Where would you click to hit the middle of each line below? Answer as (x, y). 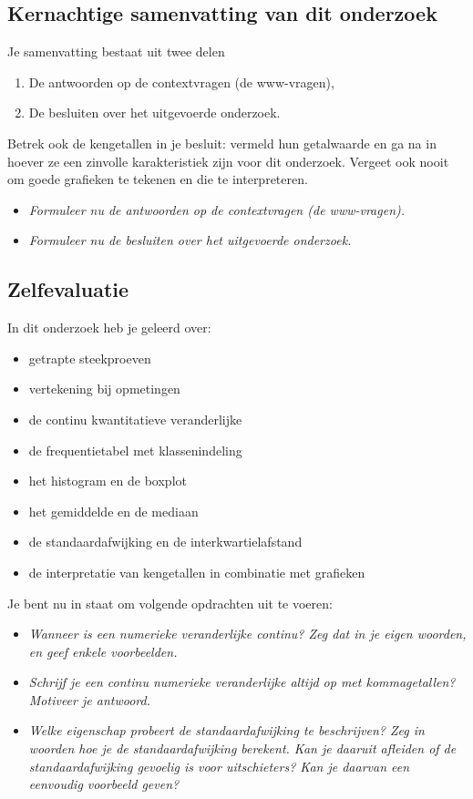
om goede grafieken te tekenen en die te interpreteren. (158, 179)
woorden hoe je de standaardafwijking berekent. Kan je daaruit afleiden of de (242, 748)
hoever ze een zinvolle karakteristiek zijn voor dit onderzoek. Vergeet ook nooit (228, 161)
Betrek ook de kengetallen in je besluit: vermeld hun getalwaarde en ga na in (222, 143)
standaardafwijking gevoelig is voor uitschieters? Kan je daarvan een (219, 766)
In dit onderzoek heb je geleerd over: (109, 328)
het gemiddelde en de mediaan (113, 511)
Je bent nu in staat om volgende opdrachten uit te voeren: (170, 603)
